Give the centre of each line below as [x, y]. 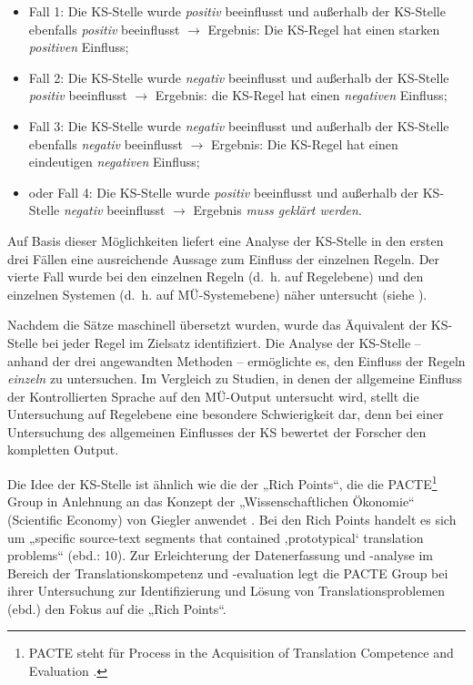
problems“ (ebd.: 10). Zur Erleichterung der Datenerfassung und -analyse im [221, 555]
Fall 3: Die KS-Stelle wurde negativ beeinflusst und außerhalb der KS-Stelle [239, 125]
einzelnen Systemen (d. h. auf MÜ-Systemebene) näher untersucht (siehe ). [217, 294]
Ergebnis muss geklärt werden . [277, 210]
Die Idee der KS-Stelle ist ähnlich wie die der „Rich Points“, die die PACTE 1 [222, 482]
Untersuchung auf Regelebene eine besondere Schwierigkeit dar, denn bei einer [226, 414]
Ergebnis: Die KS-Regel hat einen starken [324, 29]
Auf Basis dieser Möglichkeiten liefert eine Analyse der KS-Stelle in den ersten [226, 240]
